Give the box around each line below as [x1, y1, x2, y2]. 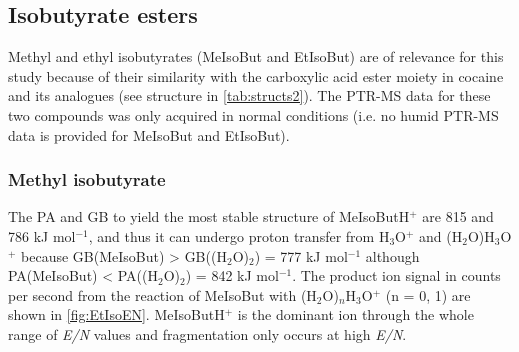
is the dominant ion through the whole [237, 304, 474, 325]
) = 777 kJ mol [254, 245, 348, 266]
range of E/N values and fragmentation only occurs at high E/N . [8, 323, 407, 344]
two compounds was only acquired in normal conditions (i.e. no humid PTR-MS [8, 104, 499, 125]
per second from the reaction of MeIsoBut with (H [8, 284, 317, 305]
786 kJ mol [8, 225, 76, 246]
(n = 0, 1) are [385, 284, 471, 305]
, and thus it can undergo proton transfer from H [88, 225, 390, 246]
